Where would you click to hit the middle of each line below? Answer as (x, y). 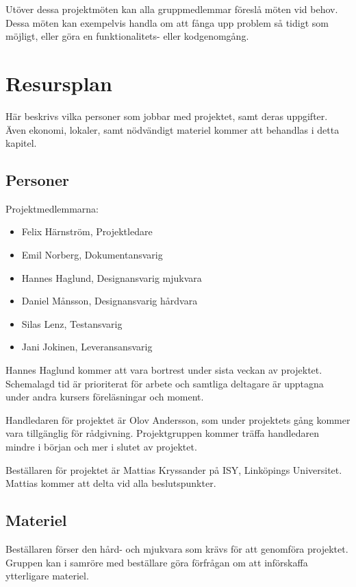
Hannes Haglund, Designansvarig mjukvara (112, 277)
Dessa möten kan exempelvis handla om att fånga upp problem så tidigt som (167, 22)
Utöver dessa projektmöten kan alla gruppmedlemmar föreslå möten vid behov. (172, 9)
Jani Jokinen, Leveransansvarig (87, 347)
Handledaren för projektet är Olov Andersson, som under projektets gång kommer (178, 419)
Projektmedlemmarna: (52, 208)
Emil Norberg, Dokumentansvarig (92, 255)
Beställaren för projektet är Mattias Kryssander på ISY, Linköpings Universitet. (174, 469)
